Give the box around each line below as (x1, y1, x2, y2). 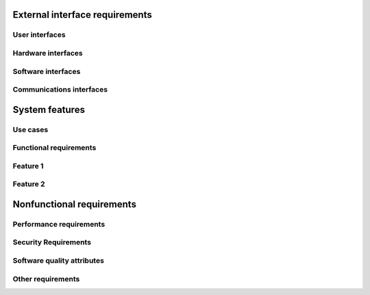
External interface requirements (12, 9, 152, 21)
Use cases (12, 125, 49, 134)
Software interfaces (12, 66, 81, 76)
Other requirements (12, 274, 80, 283)
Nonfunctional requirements (12, 198, 137, 210)
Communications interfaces (12, 85, 108, 94)
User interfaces (12, 30, 66, 40)
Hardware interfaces (12, 48, 83, 57)
